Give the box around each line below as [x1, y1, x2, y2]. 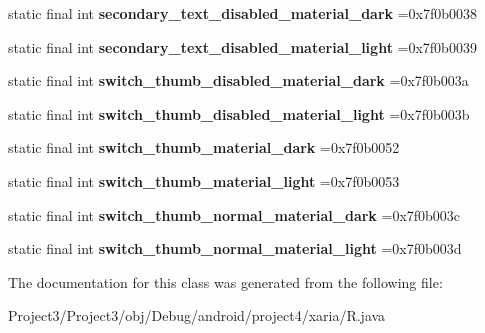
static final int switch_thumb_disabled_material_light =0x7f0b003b [8, 103, 470, 124]
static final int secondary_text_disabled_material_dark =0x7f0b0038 [8, 3, 478, 23]
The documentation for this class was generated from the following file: [8, 271, 443, 292]
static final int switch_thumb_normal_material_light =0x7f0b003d [8, 238, 462, 259]
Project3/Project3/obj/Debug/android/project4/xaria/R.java [8, 305, 386, 326]
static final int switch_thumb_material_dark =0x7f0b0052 [8, 137, 400, 158]
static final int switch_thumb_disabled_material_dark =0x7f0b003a [8, 70, 469, 91]
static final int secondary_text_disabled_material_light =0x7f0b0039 [8, 36, 477, 57]
